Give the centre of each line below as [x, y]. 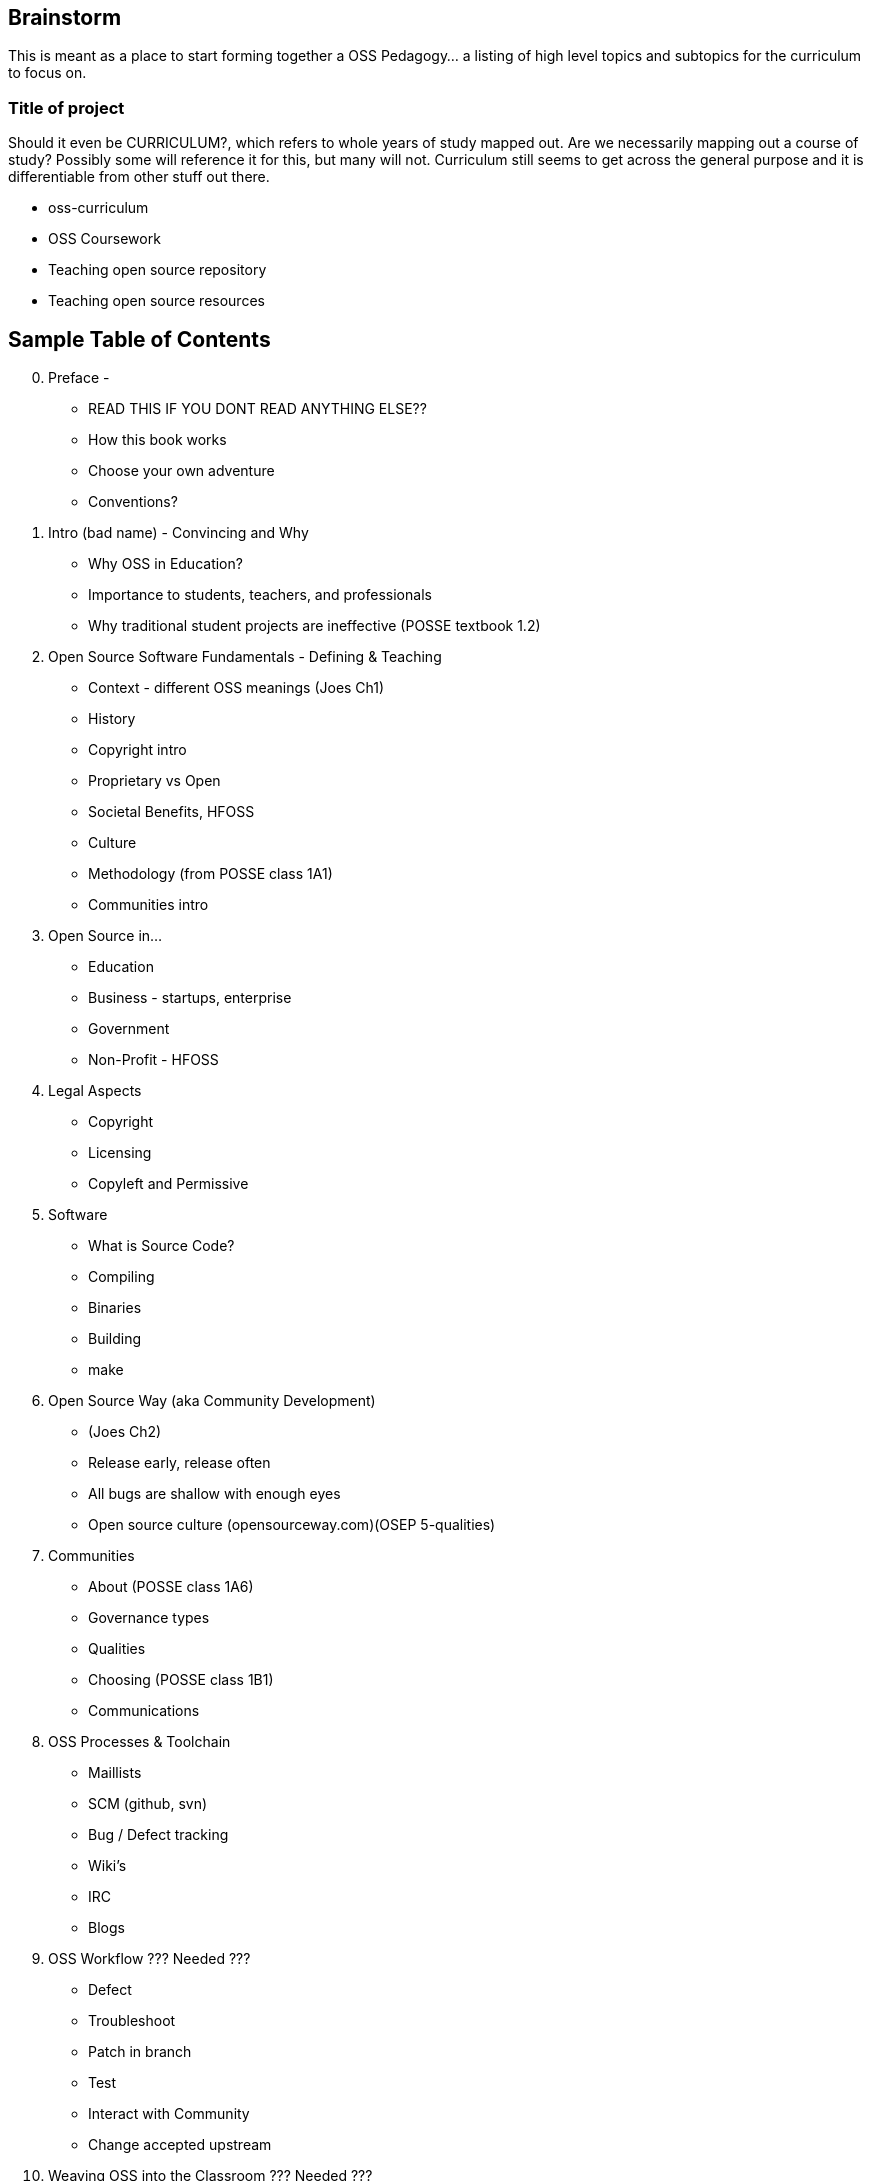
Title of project [66, 107]
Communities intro [148, 905]
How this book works [157, 440]
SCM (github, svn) [148, 1804]
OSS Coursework [104, 239]
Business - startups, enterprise [190, 998]
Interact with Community [169, 2114]
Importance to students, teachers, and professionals [260, 595]
